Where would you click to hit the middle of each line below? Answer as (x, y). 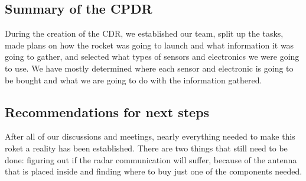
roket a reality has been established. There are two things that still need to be (146, 148)
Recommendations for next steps (107, 111)
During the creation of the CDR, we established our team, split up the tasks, (144, 33)
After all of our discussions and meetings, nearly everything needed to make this (150, 136)
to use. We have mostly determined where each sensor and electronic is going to (149, 68)
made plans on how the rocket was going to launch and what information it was (149, 45)
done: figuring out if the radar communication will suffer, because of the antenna (151, 159)
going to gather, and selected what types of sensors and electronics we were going (152, 56)
